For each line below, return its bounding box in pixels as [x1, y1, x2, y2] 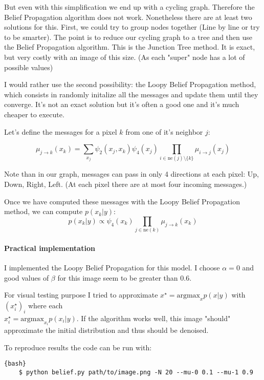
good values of [4, 272, 49, 283]
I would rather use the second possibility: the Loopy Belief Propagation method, [4, 79, 256, 90]
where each [28, 300, 63, 310]
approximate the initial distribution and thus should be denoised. [4, 325, 209, 335]
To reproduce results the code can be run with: [4, 342, 152, 352]
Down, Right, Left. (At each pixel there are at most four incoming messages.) [4, 179, 247, 189]
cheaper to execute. [4, 109, 64, 119]
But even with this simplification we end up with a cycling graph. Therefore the [4, 2, 255, 12]
